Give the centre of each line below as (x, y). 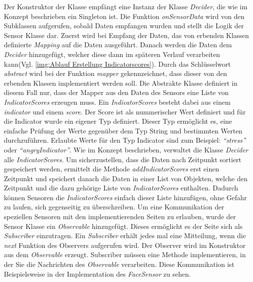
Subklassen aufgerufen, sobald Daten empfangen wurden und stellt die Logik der (124, 26)
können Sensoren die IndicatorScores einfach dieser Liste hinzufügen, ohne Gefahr (126, 197)
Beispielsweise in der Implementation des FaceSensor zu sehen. (97, 273)
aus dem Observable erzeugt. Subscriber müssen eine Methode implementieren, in (125, 254)
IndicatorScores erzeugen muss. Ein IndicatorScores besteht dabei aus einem (117, 102)
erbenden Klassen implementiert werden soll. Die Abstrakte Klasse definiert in (121, 83)
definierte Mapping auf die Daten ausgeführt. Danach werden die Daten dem (118, 45)
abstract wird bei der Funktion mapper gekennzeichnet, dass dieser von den (116, 73)
